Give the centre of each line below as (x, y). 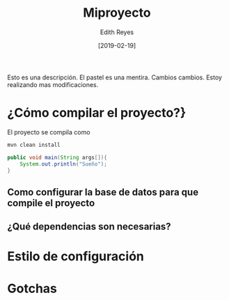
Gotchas (32, 289)
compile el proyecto (51, 203)
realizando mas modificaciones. (53, 84)
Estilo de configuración (76, 256)
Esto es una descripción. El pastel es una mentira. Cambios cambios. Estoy (115, 77)
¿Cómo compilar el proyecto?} (97, 113)
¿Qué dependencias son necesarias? (89, 227)
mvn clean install (34, 145)
